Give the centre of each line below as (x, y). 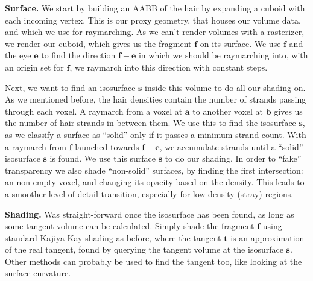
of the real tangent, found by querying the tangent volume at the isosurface (144, 249)
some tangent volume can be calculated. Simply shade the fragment (130, 226)
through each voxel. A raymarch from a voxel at (94, 111)
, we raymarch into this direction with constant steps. (169, 67)
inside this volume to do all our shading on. (225, 87)
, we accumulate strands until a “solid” (231, 146)
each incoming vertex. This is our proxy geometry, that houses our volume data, (153, 20)
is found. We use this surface (103, 158)
